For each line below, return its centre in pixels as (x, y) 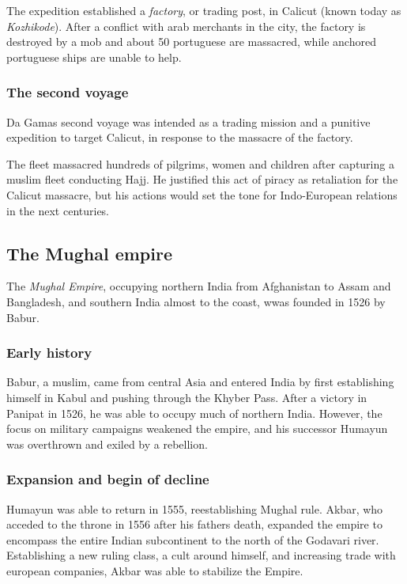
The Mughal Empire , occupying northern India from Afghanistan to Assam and (199, 286)
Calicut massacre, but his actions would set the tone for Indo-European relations (202, 194)
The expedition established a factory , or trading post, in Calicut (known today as (204, 10)
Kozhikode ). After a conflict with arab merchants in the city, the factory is (186, 26)
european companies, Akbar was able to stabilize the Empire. (155, 570)
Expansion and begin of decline (108, 479)
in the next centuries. (58, 210)
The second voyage (68, 92)
